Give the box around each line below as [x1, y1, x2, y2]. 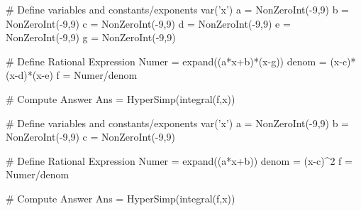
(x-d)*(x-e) [6, 67, 53, 82]
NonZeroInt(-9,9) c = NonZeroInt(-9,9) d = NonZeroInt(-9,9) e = [6, 16, 291, 31]
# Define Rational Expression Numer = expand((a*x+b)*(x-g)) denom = [6, 53, 327, 68]
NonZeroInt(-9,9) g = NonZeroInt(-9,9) [6, 30, 176, 45]
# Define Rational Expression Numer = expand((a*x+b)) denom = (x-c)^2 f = [6, 153, 352, 168]
